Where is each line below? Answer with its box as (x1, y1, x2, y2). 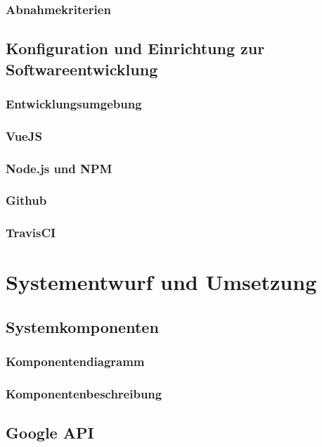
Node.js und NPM (6, 159, 112, 177)
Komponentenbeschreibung (6, 385, 162, 403)
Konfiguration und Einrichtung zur (6, 37, 265, 59)
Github (6, 191, 47, 209)
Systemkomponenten (6, 316, 159, 337)
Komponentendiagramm (6, 353, 145, 370)
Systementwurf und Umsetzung (6, 267, 317, 296)
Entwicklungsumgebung (6, 94, 142, 112)
